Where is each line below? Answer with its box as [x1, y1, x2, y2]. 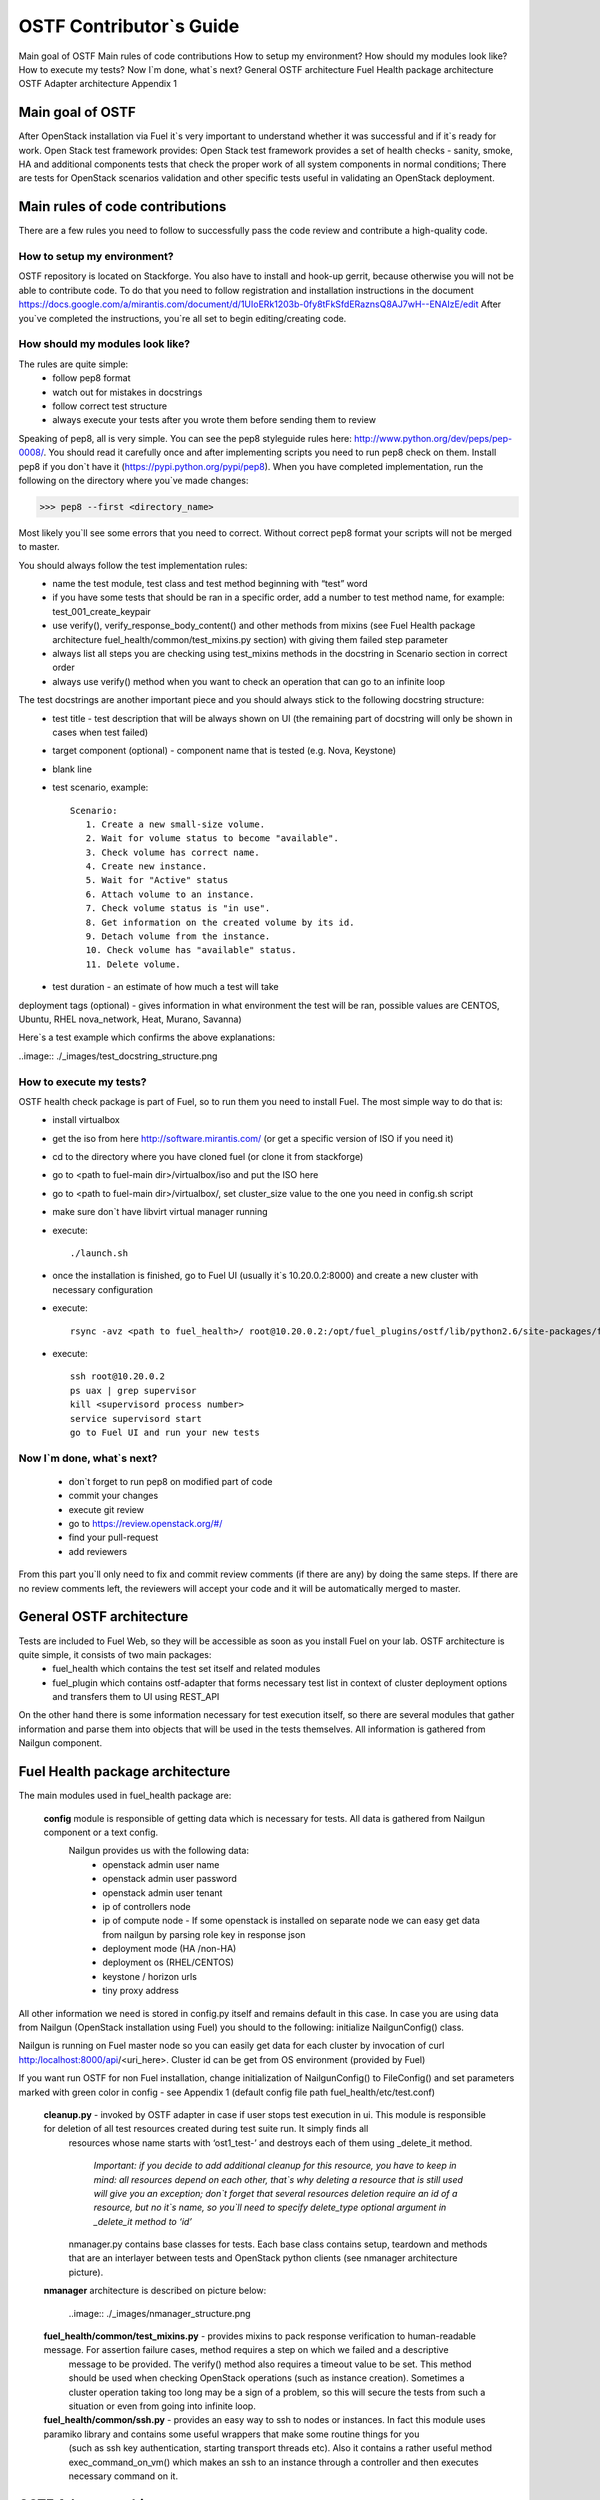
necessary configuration [52, 1283, 154, 1295]
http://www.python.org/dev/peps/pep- [353, 432, 513, 444]
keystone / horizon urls [102, 1970, 197, 1982]
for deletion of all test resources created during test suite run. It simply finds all [43, 2123, 369, 2135]
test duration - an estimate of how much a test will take [52, 981, 279, 993]
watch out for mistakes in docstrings [52, 386, 203, 398]
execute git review [68, 1503, 145, 1515]
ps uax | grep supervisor [70, 1385, 197, 1396]
